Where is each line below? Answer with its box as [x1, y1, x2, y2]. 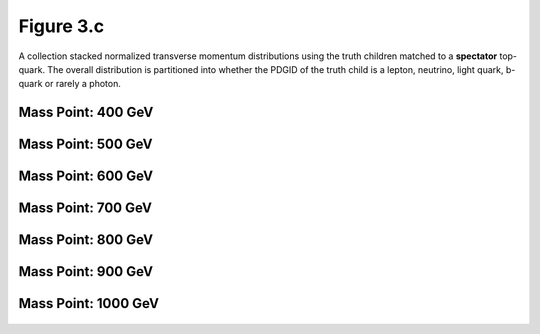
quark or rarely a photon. [18, 78, 122, 90]
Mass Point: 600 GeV [18, 168, 154, 185]
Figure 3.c [18, 15, 105, 37]
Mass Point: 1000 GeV [18, 295, 160, 312]
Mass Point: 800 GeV [18, 231, 154, 249]
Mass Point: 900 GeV [18, 263, 154, 280]
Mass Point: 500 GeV [18, 136, 154, 153]
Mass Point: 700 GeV [18, 200, 152, 217]
